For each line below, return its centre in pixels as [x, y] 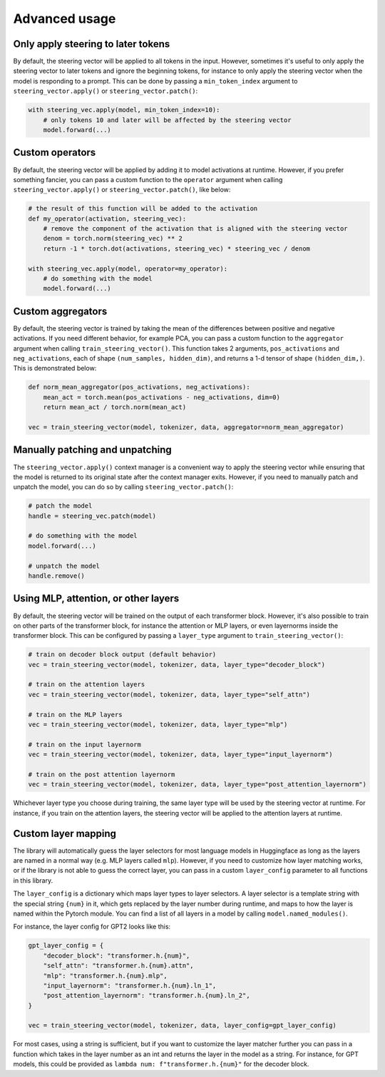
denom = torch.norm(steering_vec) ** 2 [113, 239]
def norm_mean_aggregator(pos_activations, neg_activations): [139, 387]
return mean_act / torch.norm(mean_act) [115, 407]
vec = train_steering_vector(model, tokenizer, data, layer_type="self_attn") [169, 694]
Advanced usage [65, 19]
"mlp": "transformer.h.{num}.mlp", [105, 976]
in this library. [33, 880]
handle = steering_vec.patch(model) [92, 516]
